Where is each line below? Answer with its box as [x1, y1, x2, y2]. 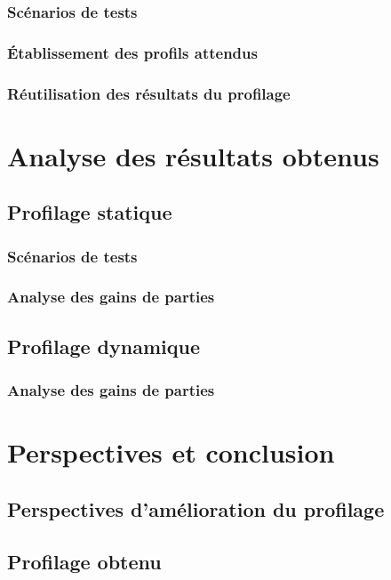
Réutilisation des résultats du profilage [7, 82, 291, 104]
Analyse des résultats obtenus [7, 137, 379, 173]
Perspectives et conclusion [7, 434, 335, 471]
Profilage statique [7, 198, 172, 226]
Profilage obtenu [7, 547, 162, 575]
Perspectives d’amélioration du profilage [7, 495, 385, 522]
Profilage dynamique [7, 332, 200, 359]
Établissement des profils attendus [7, 41, 258, 63]
